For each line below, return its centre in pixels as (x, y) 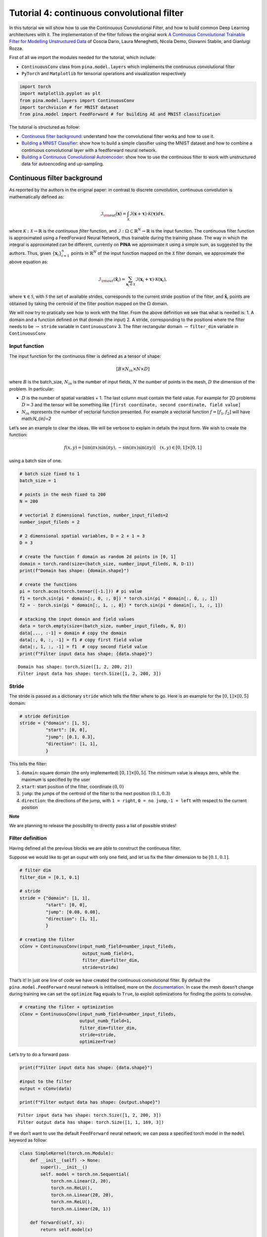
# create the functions (48, 584)
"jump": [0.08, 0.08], (73, 912)
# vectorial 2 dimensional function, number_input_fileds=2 (94, 515)
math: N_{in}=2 (36, 419)
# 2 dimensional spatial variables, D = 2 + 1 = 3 (82, 536)
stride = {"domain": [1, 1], (55, 898)
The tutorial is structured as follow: (44, 127)
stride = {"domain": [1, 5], (55, 723)
